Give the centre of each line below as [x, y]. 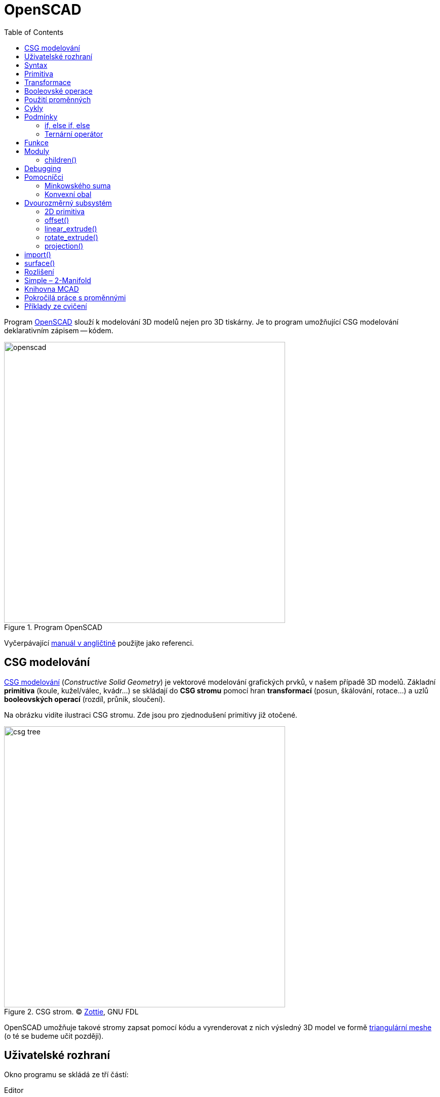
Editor [14, 1090]
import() [38, 254]
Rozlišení [39, 271]
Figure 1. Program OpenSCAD [53, 627]
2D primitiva [65, 211]
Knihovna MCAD [52, 289]
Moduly [37, 151]
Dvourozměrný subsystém [68, 203]
